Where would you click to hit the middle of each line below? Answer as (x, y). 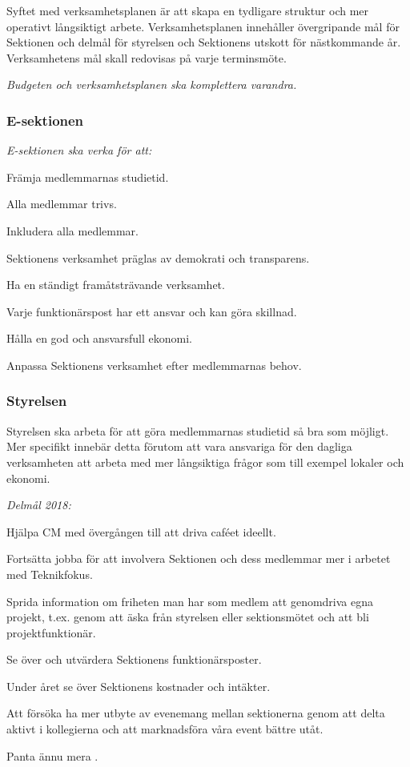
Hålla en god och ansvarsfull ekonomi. (99, 338)
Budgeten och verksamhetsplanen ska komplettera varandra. (152, 84)
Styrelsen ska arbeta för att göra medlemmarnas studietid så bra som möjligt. (198, 430)
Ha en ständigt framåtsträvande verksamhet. (116, 285)
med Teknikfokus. (50, 574)
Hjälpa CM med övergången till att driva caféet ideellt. (141, 531)
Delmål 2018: (39, 505)
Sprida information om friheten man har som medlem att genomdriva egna (190, 601)
